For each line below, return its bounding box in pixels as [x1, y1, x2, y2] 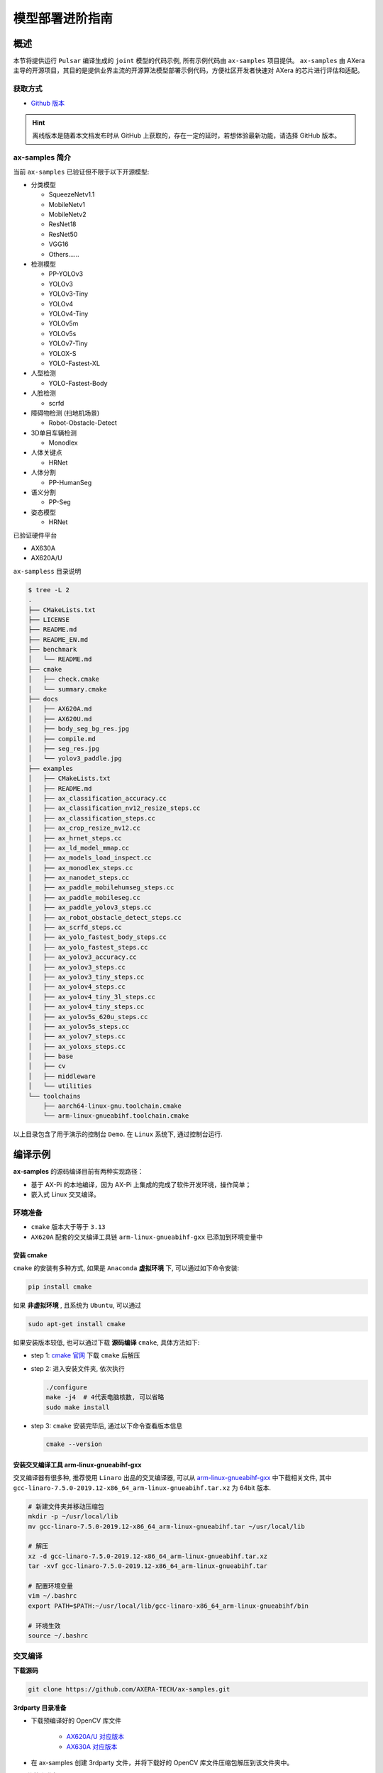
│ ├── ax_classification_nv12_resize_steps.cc [28, 804, 201, 812]
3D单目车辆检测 [30, 428, 77, 437]
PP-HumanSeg [48, 478, 92, 487]
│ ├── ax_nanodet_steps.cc [28, 874, 130, 882]
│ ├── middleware [28, 1072, 96, 1080]
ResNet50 [48, 230, 78, 238]
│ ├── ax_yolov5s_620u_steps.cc [28, 1013, 148, 1021]
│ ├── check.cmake [28, 675, 99, 684]
